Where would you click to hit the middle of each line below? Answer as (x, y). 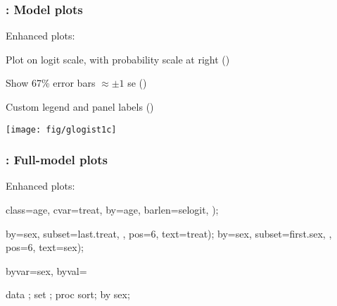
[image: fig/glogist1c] (61, 129)
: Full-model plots (57, 160)
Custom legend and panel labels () (80, 106)
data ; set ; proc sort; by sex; (68, 294)
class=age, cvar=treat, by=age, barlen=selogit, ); (112, 210)
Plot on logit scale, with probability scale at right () (118, 59)
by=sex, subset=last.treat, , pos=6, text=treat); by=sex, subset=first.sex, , (169, 233)
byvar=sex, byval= (46, 270)
